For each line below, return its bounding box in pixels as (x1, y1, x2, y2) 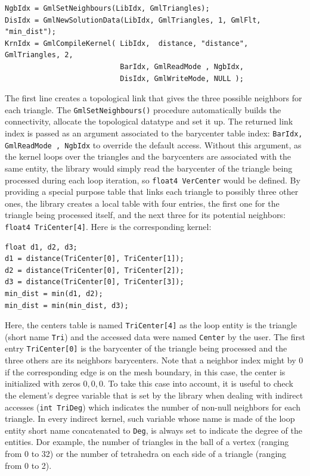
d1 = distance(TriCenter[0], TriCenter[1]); (5, 254, 184, 263)
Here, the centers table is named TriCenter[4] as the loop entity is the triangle (5, 319, 297, 331)
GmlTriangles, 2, (5, 51, 73, 60)
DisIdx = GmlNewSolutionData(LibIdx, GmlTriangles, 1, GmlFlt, (5, 15, 261, 24)
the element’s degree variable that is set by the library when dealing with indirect (5, 388, 303, 401)
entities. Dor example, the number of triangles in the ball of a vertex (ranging (5, 435, 289, 448)
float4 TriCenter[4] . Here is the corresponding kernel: (5, 220, 212, 232)
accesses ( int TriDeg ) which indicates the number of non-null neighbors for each (5, 400, 300, 413)
